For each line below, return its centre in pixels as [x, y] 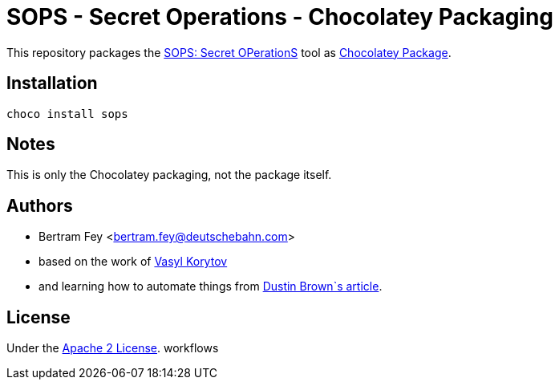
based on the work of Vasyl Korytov [133, 262]
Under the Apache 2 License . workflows [113, 348]
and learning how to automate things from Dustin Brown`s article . [211, 286]
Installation [52, 83]
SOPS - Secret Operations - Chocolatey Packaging [280, 17]
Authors [40, 205]
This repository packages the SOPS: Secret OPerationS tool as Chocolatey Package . [229, 52]
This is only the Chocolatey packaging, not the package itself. [169, 175]
